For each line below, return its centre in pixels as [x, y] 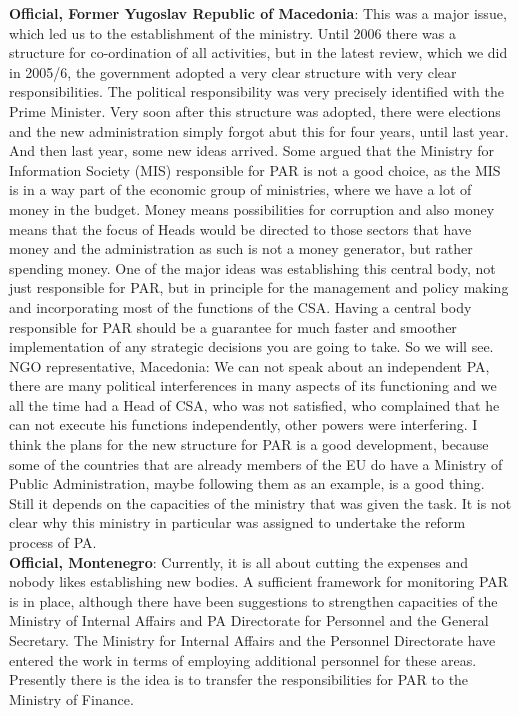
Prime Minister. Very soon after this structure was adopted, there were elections [255, 110]
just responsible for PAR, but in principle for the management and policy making [259, 287]
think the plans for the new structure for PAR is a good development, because [249, 444]
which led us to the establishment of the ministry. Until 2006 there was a [232, 32]
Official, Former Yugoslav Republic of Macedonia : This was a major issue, [258, 13]
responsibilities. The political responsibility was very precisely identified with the [256, 91]
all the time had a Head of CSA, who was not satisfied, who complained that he [254, 404]
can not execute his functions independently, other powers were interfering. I [243, 424]
